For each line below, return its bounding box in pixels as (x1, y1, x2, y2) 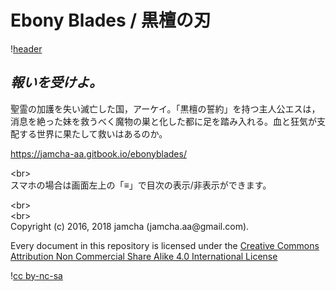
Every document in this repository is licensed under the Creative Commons (10, 239, 320, 251)
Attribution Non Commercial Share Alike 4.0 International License (10, 250, 278, 262)
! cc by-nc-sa (10, 269, 63, 281)
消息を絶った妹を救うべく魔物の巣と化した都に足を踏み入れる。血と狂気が (10, 115, 317, 127)
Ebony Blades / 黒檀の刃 (10, 9, 212, 32)
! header (10, 42, 43, 55)
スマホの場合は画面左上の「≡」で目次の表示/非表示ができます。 (10, 179, 272, 191)
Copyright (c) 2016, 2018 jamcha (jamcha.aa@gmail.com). (10, 220, 250, 232)
